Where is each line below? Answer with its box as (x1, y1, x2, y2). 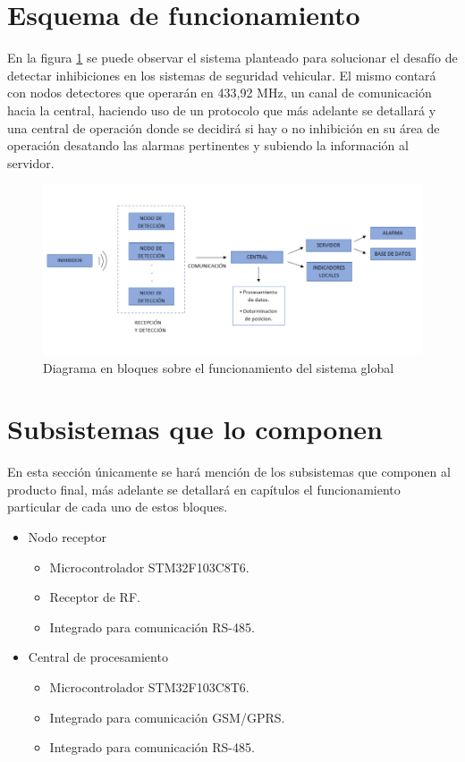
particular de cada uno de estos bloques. (7, 497, 228, 516)
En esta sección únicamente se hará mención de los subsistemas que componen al (7, 462, 451, 481)
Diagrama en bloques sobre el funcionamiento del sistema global (43, 358, 394, 377)
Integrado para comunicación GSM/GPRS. (49, 707, 285, 726)
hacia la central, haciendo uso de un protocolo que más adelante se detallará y (7, 100, 436, 119)
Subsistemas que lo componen (7, 411, 384, 447)
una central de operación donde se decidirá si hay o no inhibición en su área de (7, 118, 440, 137)
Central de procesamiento (28, 648, 168, 666)
